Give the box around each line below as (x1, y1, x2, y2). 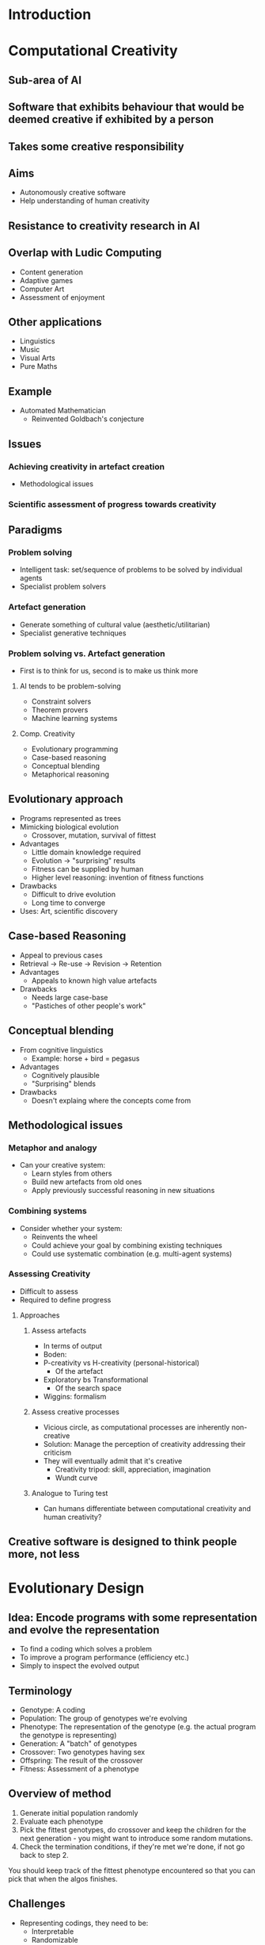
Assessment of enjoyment (19, 292, 105, 302)
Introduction (8, 6, 92, 24)
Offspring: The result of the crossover (19, 1755, 143, 1765)
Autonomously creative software (19, 188, 127, 198)
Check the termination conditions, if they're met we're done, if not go (19, 1842, 245, 1851)
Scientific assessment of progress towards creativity (8, 498, 217, 509)
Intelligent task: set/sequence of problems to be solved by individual (19, 565, 243, 574)
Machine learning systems (31, 714, 118, 723)
